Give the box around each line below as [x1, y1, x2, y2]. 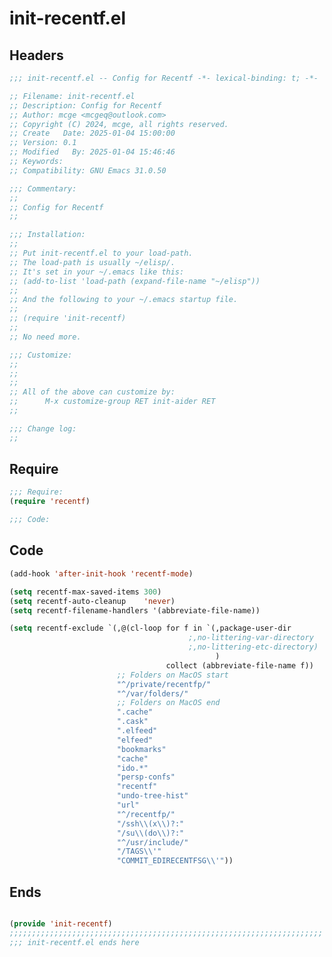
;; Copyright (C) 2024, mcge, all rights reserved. [9, 119, 229, 129]
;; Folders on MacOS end [116, 698, 221, 708]
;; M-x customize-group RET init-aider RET [9, 397, 216, 407]
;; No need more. [9, 332, 82, 342]
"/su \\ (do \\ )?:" [116, 828, 185, 838]
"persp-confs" [116, 772, 176, 782]
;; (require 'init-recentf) [9, 313, 127, 324]
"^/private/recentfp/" [116, 679, 212, 689]
